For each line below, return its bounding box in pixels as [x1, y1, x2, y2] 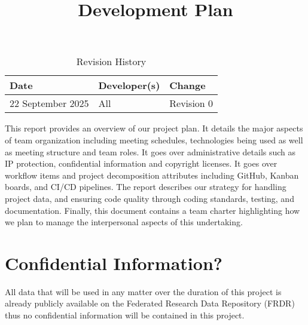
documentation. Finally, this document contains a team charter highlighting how [5, 204, 300, 216]
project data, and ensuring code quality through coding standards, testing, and [5, 192, 294, 204]
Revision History [76, 54, 147, 69]
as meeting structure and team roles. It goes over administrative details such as [5, 145, 296, 158]
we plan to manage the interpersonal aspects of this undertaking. [5, 216, 243, 228]
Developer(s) [98, 78, 160, 93]
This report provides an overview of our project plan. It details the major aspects [5, 122, 303, 134]
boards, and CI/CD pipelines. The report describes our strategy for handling [5, 180, 286, 193]
